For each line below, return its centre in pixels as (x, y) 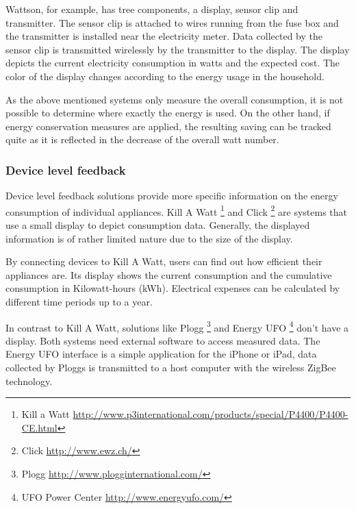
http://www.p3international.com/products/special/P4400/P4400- (211, 414)
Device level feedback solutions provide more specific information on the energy (172, 196)
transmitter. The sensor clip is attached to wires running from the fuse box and (172, 22)
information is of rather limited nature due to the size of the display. (149, 238)
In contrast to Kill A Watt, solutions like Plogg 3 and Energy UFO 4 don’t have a (177, 326)
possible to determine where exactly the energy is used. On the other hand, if (168, 113)
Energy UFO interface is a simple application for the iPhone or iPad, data (161, 354)
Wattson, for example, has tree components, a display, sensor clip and (152, 9)
